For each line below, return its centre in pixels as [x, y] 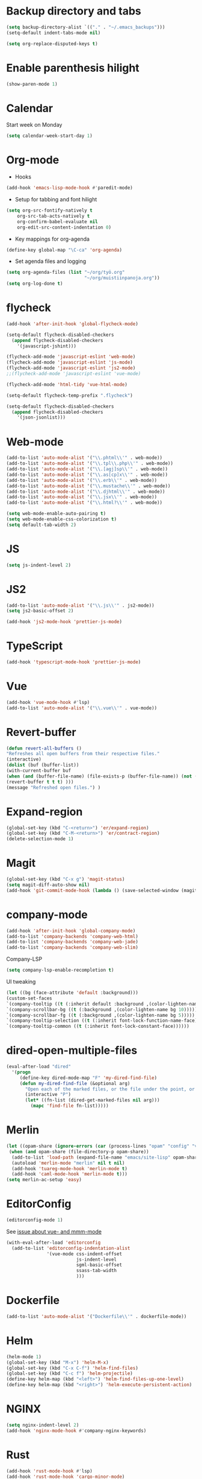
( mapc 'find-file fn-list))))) [70, 1106]
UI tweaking [21, 982]
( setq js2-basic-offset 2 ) [40, 611]
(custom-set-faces [29, 998]
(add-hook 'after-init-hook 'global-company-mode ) [71, 931]
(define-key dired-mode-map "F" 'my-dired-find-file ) [88, 1078]
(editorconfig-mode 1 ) [35, 1220]
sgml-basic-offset [99, 1265]
